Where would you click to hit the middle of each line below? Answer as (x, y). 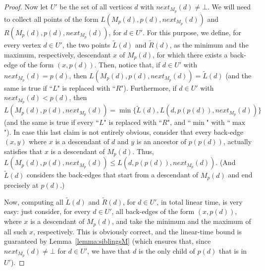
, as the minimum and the (209, 45)
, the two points (86, 45)
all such (16, 231)
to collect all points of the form (51, 19)
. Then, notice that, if (127, 65)
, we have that (109, 250)
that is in (233, 250)
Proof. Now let (26, 6)
